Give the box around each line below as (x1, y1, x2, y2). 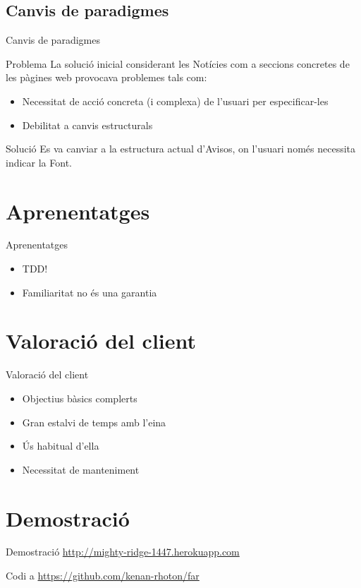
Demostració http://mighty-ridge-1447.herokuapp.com (6, 544, 240, 559)
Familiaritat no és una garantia (22, 284, 157, 299)
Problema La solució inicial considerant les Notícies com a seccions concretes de (6, 56, 350, 71)
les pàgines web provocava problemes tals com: (6, 70, 207, 85)
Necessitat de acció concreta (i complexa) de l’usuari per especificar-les (22, 93, 329, 108)
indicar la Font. (6, 155, 72, 169)
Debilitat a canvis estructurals (22, 117, 153, 132)
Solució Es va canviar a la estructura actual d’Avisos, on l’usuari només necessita (6, 141, 356, 156)
